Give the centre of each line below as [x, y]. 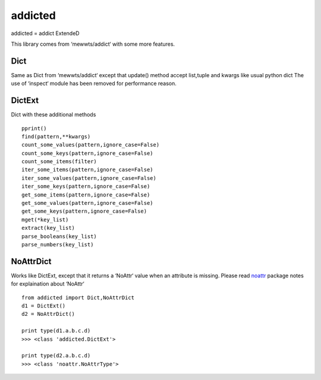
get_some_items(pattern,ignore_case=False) [86, 195]
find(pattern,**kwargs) [56, 136]
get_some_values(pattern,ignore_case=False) [88, 203]
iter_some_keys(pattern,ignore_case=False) [86, 186]
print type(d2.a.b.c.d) [56, 356]
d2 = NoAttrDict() [48, 314]
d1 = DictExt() [44, 306]
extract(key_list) [48, 228]
